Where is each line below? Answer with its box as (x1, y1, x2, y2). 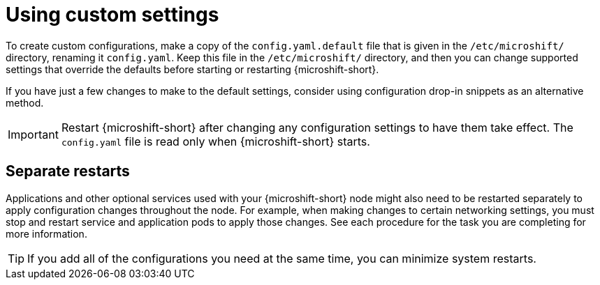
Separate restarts (6, 162, 130, 180)
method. (6, 96, 44, 109)
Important (8, 127, 59, 141)
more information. (6, 227, 87, 240)
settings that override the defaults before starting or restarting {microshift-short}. (6, 63, 379, 75)
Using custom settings (6, 3, 219, 26)
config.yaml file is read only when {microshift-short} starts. (61, 134, 370, 148)
